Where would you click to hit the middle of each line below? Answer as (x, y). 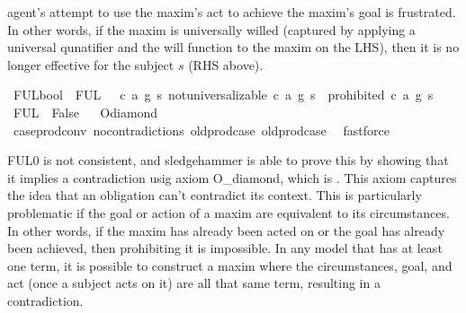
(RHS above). (226, 64)
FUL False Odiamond (85, 112)
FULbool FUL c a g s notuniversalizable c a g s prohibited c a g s (223, 95)
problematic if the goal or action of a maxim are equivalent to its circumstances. (229, 212)
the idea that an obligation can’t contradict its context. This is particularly (215, 195)
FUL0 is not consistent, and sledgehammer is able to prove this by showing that (228, 160)
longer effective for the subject (91, 64)
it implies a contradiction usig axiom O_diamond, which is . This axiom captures (232, 177)
